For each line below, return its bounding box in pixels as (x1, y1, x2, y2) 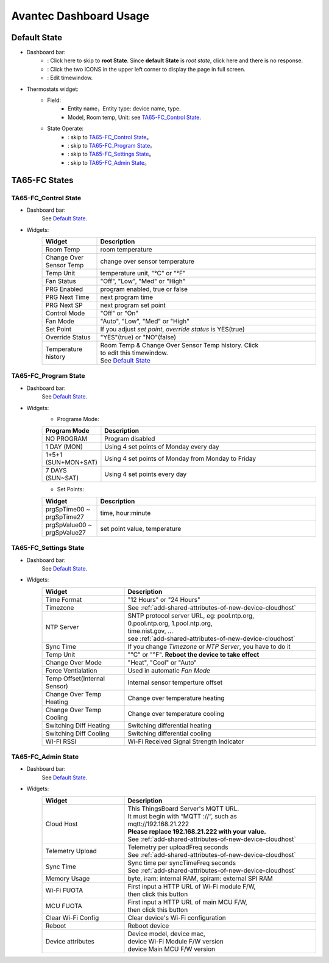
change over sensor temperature (100, 257, 195, 265)
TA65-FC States (11, 175, 74, 186)
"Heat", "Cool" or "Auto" (127, 658, 197, 666)
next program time (100, 293, 154, 301)
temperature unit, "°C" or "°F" (100, 269, 186, 278)
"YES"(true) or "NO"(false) (100, 333, 177, 342)
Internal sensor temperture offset (127, 678, 223, 687)
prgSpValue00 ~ (45, 521, 93, 529)
